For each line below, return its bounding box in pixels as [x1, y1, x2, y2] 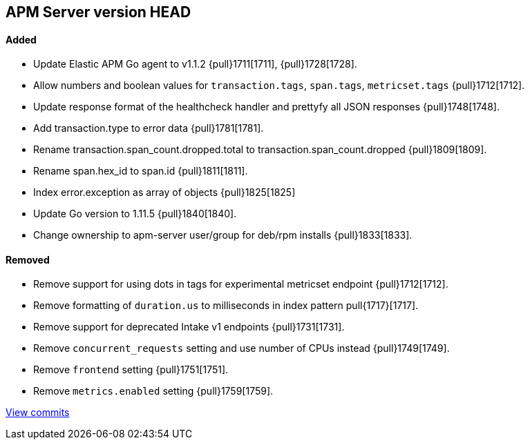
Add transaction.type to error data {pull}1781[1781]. [33, 122, 264, 135]
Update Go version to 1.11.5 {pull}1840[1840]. [33, 208, 237, 220]
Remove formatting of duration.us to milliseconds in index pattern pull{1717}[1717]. [33, 299, 419, 312]
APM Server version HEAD [6, 3, 191, 21]
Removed [6, 253, 50, 266]
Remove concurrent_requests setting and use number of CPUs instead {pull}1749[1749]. [33, 342, 450, 355]
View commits [6, 406, 70, 419]
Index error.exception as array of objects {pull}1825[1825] [33, 186, 296, 199]
